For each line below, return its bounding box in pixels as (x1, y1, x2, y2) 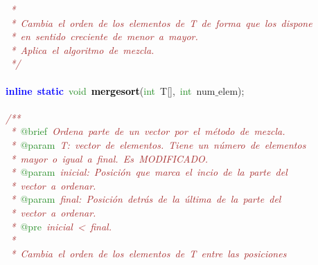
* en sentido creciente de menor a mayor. (10, 29, 198, 44)
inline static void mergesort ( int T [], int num (6, 83, 215, 98)
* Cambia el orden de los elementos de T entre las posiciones (10, 246, 287, 260)
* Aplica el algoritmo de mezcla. (10, 42, 154, 57)
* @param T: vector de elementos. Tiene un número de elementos (10, 137, 306, 152)
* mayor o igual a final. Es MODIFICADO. (10, 151, 208, 165)
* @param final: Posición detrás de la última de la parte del (10, 192, 281, 206)
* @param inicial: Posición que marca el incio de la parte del (10, 165, 288, 179)
